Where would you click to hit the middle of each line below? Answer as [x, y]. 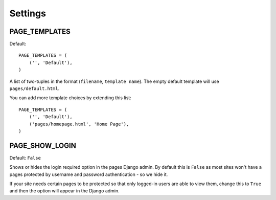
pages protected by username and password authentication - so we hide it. [89, 174]
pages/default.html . [34, 88]
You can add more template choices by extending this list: [70, 98]
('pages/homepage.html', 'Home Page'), [79, 124]
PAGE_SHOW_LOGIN [43, 146]
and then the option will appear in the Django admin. [64, 191]
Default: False [25, 158]
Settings [28, 13]
